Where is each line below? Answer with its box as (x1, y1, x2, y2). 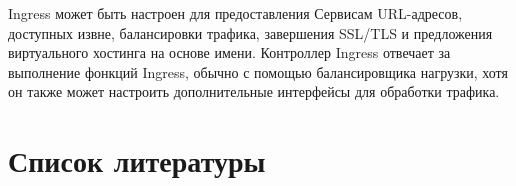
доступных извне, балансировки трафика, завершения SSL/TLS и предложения (8, 22, 493, 43)
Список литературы (8, 140, 266, 181)
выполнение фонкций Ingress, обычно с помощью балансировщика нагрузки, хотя (8, 61, 508, 82)
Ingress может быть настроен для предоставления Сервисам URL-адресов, (8, 3, 463, 23)
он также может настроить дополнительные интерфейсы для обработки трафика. (8, 81, 500, 102)
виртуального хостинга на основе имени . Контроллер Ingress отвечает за (8, 42, 451, 63)
